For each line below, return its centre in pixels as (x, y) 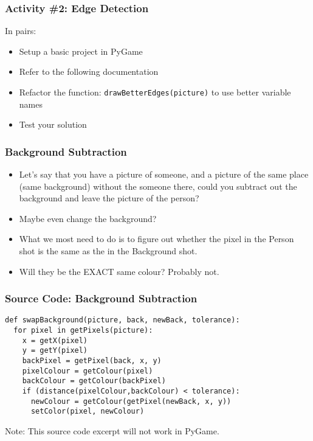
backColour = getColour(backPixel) (94, 381)
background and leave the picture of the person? (109, 198)
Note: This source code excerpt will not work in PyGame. (112, 431)
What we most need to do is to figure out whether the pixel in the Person (156, 239)
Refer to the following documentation (89, 71)
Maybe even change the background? (88, 218)
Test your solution (53, 124)
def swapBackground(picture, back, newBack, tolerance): (122, 320)
